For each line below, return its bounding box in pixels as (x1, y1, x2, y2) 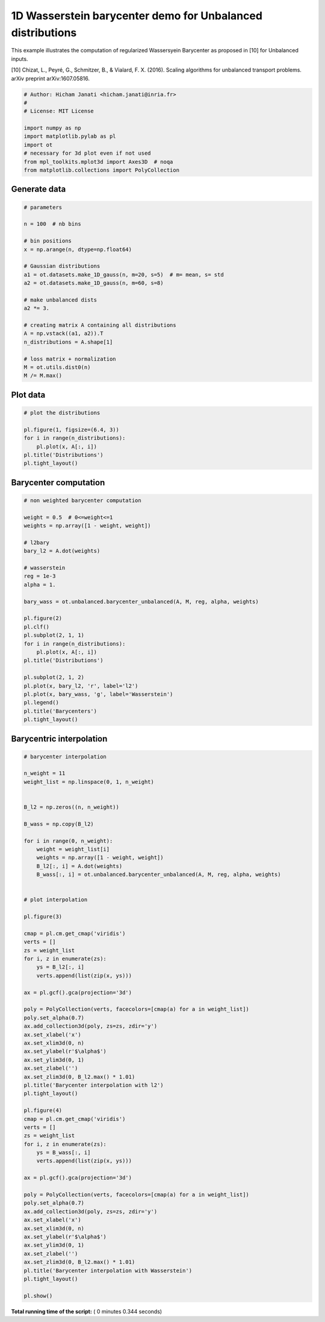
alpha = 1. (23, 581, 56, 588)
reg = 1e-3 (23, 573, 56, 580)
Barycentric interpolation (11, 733, 108, 743)
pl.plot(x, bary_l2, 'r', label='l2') (23, 682, 138, 689)
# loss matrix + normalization (23, 355, 117, 362)
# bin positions (23, 238, 72, 244)
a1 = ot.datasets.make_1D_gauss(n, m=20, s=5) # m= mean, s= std (23, 271, 224, 278)
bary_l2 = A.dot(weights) (23, 548, 101, 554)
